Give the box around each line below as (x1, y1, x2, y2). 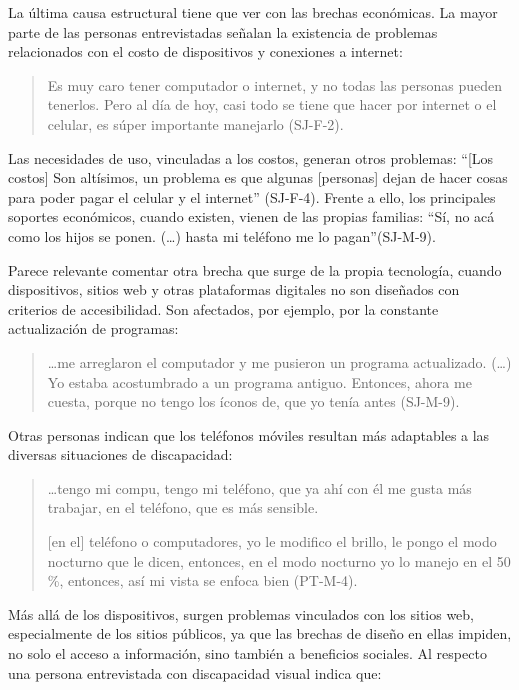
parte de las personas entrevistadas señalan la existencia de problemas (8, 21, 438, 42)
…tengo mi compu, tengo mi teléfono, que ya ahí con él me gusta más (47, 477, 472, 498)
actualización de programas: (8, 318, 179, 339)
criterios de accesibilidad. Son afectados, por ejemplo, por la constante (8, 298, 439, 319)
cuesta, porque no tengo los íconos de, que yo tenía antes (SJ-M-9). (47, 391, 460, 412)
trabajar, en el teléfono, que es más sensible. (47, 497, 319, 518)
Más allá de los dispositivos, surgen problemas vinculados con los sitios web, (8, 603, 475, 624)
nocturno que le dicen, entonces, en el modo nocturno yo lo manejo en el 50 (47, 550, 511, 571)
